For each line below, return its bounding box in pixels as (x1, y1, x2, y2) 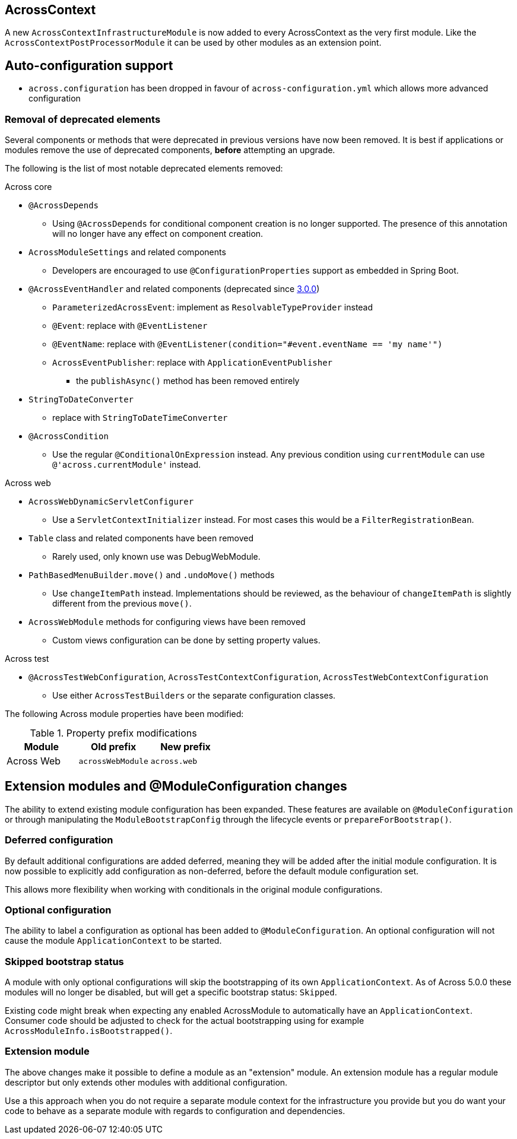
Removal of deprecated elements (5, 113, 161, 125)
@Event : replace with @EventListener (52, 321, 208, 331)
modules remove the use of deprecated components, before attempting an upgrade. (5, 145, 335, 156)
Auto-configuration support (5, 58, 173, 73)
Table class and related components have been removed (28, 533, 254, 544)
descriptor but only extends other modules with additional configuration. (5, 1077, 288, 1087)
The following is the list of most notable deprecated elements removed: (5, 163, 283, 174)
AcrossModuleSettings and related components (28, 247, 226, 258)
